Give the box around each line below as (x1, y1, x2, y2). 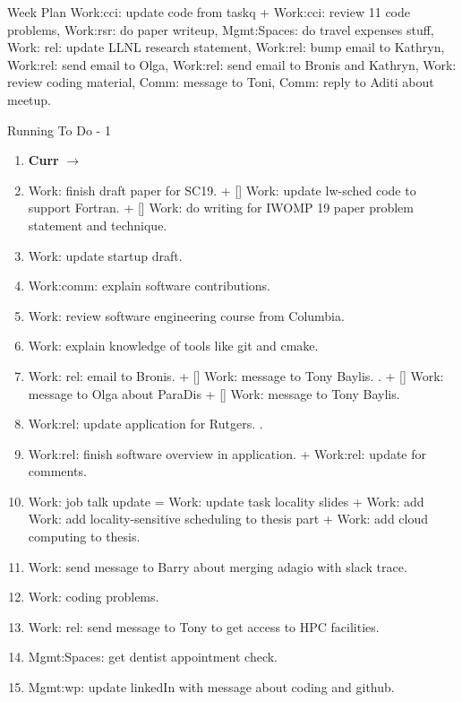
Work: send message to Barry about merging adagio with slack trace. (28, 557, 407, 576)
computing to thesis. (28, 527, 141, 546)
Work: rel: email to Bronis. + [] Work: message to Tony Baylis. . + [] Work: (28, 366, 444, 385)
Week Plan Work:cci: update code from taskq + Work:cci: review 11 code (7, 3, 410, 21)
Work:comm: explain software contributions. (28, 276, 270, 295)
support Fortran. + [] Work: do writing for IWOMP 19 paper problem (28, 198, 415, 217)
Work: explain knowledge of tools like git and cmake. (28, 336, 319, 355)
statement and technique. (28, 215, 167, 234)
